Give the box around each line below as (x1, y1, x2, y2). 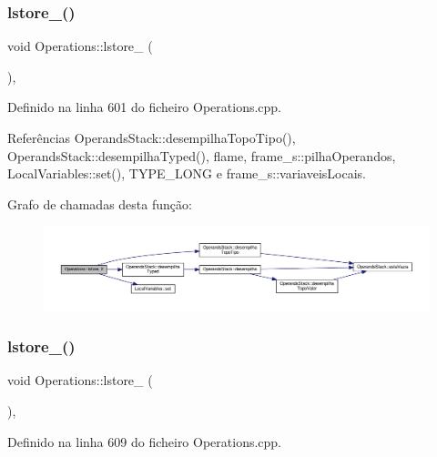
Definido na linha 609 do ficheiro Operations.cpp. (7, 432, 282, 451)
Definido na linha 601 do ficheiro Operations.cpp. (7, 97, 282, 117)
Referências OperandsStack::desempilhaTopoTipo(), (7, 128, 296, 147)
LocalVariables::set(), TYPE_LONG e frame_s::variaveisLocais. (7, 164, 366, 183)
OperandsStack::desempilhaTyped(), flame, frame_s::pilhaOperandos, (7, 146, 396, 165)
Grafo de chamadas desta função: (7, 194, 192, 213)
